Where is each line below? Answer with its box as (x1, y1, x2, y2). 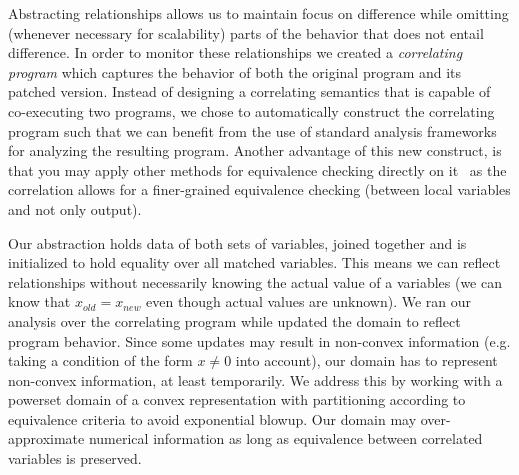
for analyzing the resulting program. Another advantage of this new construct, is (8, 140, 502, 161)
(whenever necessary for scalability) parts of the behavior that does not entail (8, 22, 484, 43)
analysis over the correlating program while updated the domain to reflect (8, 310, 461, 331)
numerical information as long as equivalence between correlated (88, 428, 483, 449)
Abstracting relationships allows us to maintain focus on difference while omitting (8, 3, 509, 23)
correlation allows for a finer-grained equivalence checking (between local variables (8, 179, 511, 200)
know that (8, 291, 71, 312)
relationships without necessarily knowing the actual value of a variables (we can (8, 271, 502, 292)
